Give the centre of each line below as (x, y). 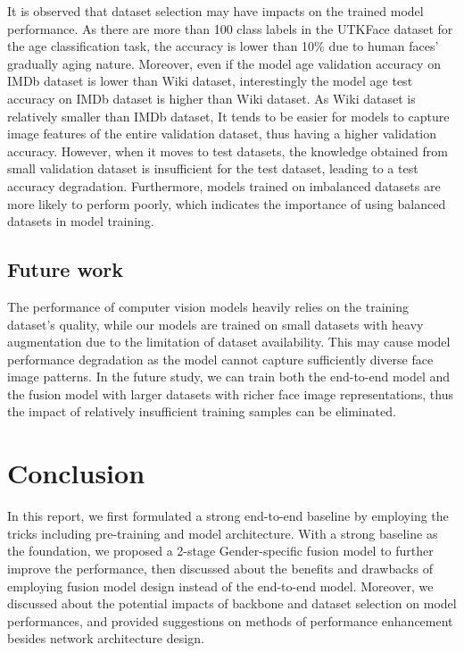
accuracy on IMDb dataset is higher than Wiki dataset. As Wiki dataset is (211, 98)
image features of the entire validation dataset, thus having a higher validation (222, 134)
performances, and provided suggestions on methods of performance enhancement (230, 620)
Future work (66, 269)
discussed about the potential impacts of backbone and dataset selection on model (232, 603)
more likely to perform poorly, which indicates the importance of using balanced (227, 203)
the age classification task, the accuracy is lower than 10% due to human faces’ (223, 46)
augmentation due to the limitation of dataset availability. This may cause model (229, 342)
